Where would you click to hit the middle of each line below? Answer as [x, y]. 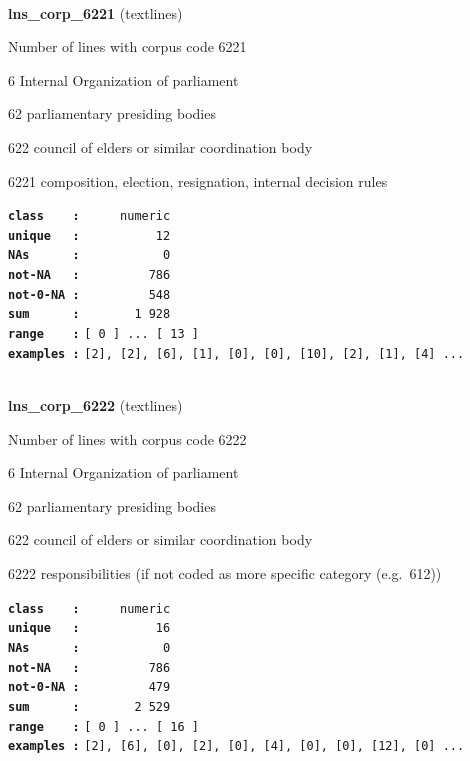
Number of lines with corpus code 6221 [127, 46]
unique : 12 [89, 235]
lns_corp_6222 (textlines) [95, 405]
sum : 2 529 [89, 706]
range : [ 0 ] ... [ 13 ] [103, 334]
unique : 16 [89, 628]
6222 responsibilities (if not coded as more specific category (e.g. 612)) [225, 572]
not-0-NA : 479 [89, 687]
